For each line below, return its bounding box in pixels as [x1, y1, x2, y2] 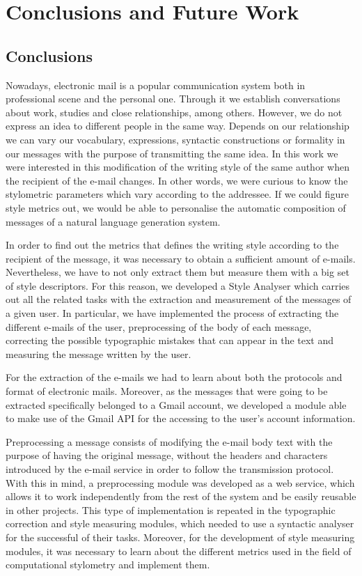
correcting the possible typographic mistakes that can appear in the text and [6, 333, 334, 348]
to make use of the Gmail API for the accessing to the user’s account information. [6, 411, 356, 426]
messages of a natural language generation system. [6, 214, 221, 228]
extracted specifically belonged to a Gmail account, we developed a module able [6, 397, 347, 412]
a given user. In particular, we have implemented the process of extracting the [6, 306, 339, 320]
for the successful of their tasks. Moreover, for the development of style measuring [6, 529, 355, 544]
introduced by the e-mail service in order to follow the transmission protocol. [6, 462, 334, 476]
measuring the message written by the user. [6, 346, 191, 361]
